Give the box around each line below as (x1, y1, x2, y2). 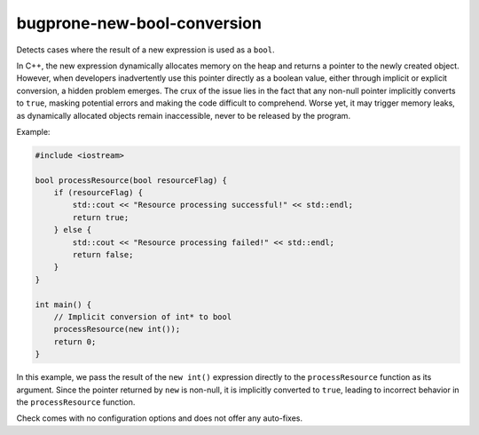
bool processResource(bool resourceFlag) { (35, 175, 228, 186)
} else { (53, 225, 92, 235)
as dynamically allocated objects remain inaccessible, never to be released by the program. (16, 110, 350, 121)
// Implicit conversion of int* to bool (53, 312, 232, 321)
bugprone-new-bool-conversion (16, 13, 262, 33)
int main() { (35, 299, 92, 310)
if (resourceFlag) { (53, 187, 144, 198)
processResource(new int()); (53, 324, 181, 335)
